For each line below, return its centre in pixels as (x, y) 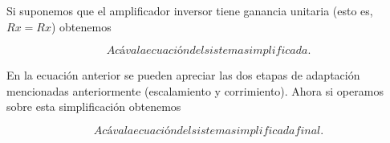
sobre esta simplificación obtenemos (94, 106)
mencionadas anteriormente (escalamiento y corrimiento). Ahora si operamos (195, 90)
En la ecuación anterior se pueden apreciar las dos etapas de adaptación (183, 75)
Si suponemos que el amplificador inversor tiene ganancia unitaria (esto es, (190, 10)
